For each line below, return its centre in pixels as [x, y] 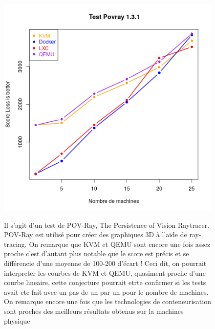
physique [17, 320]
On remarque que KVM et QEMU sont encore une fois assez [120, 244]
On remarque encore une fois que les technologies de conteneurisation [107, 301]
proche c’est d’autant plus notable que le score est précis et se [97, 253]
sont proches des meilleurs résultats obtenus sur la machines [94, 311]
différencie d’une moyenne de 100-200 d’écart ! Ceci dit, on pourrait [105, 263]
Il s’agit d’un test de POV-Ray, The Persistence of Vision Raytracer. [107, 225]
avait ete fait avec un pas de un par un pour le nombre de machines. [106, 292]
